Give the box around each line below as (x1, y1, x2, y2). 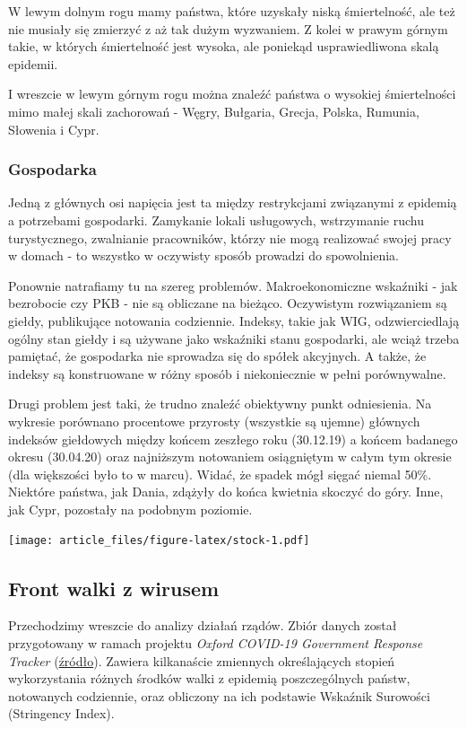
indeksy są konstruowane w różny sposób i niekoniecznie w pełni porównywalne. (8, 364, 446, 382)
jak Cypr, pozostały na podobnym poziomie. (8, 499, 253, 518)
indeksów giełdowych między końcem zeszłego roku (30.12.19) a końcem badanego (8, 429, 458, 448)
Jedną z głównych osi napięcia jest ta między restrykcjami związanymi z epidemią (8, 193, 457, 212)
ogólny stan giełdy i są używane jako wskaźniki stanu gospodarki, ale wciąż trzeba (8, 329, 460, 347)
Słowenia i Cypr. (8, 119, 99, 138)
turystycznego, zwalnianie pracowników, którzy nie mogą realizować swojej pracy (8, 228, 452, 247)
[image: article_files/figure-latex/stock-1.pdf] (8, 534, 310, 548)
